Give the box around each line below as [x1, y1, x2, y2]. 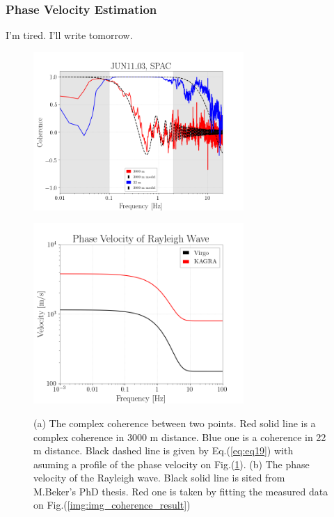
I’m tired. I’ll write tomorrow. [6, 28, 133, 43]
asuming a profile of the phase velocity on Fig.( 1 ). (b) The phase [33, 456, 310, 471]
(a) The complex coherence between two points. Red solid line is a [33, 415, 316, 430]
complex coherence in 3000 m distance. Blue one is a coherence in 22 [33, 429, 326, 444]
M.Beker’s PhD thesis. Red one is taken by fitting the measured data [33, 484, 328, 498]
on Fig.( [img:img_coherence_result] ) [33, 497, 191, 512]
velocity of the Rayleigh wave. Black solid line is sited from [33, 470, 285, 485]
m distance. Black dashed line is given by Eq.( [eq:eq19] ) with [33, 443, 294, 458]
